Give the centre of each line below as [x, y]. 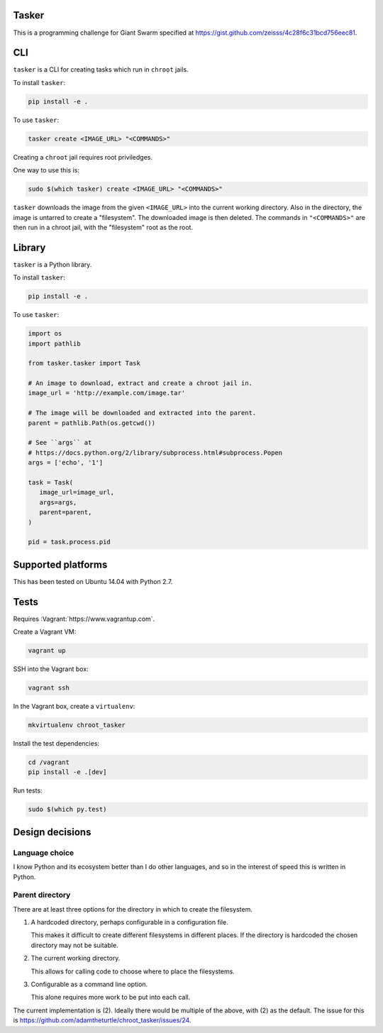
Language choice [44, 853]
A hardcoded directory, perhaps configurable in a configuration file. [129, 922]
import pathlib [54, 343]
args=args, [58, 502]
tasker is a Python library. [52, 264]
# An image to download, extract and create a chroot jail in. [140, 383]
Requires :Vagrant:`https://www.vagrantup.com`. [84, 619]
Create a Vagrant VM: [45, 632]
